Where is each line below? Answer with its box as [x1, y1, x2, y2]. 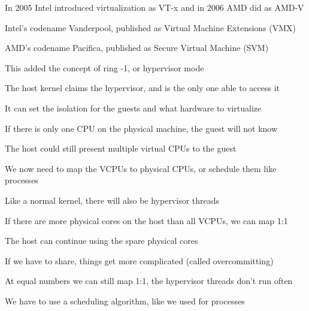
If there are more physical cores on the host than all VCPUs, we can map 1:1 [5, 214, 288, 227]
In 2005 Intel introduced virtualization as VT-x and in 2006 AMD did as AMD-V [5, 1, 304, 13]
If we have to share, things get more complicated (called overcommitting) [5, 254, 274, 267]
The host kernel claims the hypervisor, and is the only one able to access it [5, 81, 280, 94]
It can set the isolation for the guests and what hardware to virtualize [5, 101, 262, 114]
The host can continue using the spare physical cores [5, 234, 198, 247]
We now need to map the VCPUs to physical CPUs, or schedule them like [5, 162, 277, 174]
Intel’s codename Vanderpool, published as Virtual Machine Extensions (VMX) [5, 21, 296, 34]
